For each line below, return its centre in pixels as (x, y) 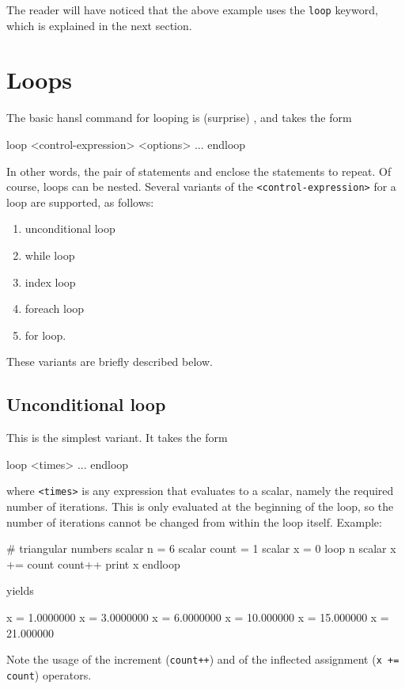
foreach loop (55, 308)
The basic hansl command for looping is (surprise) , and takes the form (179, 118)
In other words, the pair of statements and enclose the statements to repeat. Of (199, 171)
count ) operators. (49, 674)
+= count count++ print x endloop (93, 563)
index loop (50, 282)
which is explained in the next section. (99, 25)
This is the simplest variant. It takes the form (117, 438)
